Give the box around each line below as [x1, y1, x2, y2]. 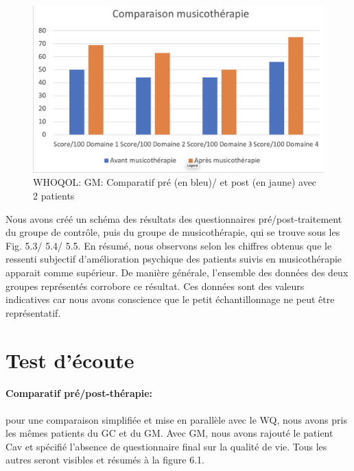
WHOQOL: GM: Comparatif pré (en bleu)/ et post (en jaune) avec [33, 175, 317, 189]
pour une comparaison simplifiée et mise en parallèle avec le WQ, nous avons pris [5, 412, 347, 426]
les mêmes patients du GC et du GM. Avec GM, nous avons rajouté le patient [5, 426, 333, 440]
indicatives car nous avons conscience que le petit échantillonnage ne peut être [5, 292, 335, 306]
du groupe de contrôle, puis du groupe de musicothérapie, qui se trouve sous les [5, 225, 340, 239]
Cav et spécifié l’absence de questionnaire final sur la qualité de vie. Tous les [5, 439, 327, 453]
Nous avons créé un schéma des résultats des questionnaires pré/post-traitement [5, 211, 342, 226]
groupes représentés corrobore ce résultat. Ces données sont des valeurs [5, 278, 305, 293]
